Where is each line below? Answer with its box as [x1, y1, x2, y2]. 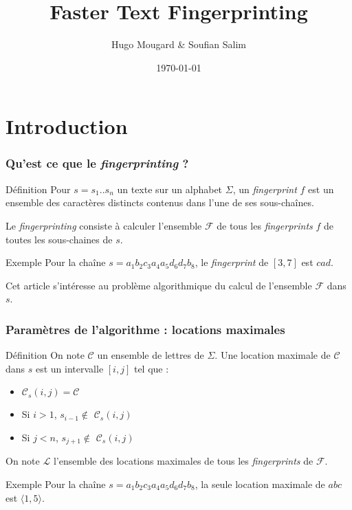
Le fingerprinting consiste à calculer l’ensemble [5, 218, 202, 232]
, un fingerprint [232, 181, 297, 196]
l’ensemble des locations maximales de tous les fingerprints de [53, 454, 313, 468]
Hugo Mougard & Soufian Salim [111, 37, 247, 52]
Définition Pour [5, 181, 71, 196]
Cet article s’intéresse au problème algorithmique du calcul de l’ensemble [5, 278, 312, 292]
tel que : [133, 361, 169, 375]
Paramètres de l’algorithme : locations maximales [5, 320, 285, 337]
